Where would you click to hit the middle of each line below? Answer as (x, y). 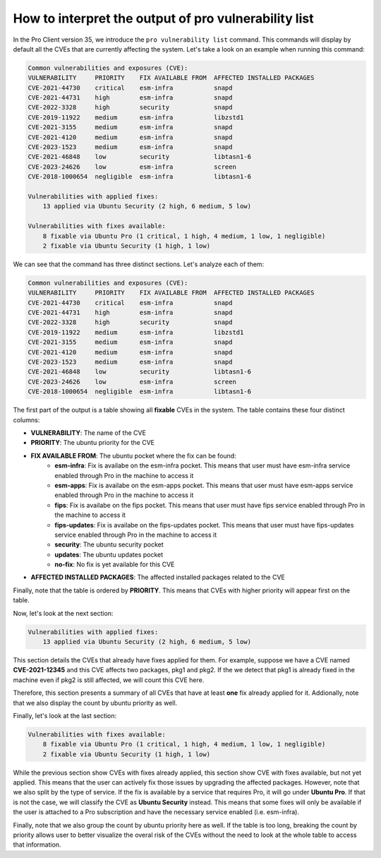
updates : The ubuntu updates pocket (109, 554)
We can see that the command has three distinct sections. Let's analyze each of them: (139, 264)
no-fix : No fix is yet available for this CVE (115, 564)
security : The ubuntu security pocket (109, 544)
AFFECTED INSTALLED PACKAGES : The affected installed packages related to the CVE (158, 577)
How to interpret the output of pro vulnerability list (163, 18)
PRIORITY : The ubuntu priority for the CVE (93, 443)
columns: (26, 419)
